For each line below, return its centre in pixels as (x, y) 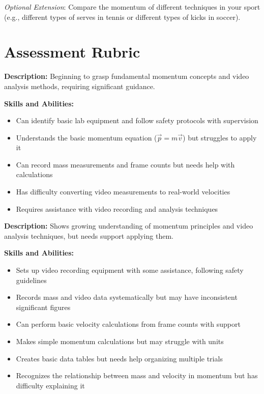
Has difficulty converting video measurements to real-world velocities (123, 192)
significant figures (43, 307)
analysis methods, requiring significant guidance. (80, 86)
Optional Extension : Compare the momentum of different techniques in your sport (132, 7)
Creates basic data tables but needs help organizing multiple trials (119, 358)
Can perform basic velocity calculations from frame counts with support (128, 324)
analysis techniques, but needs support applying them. (89, 235)
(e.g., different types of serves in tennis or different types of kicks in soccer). (122, 17)
